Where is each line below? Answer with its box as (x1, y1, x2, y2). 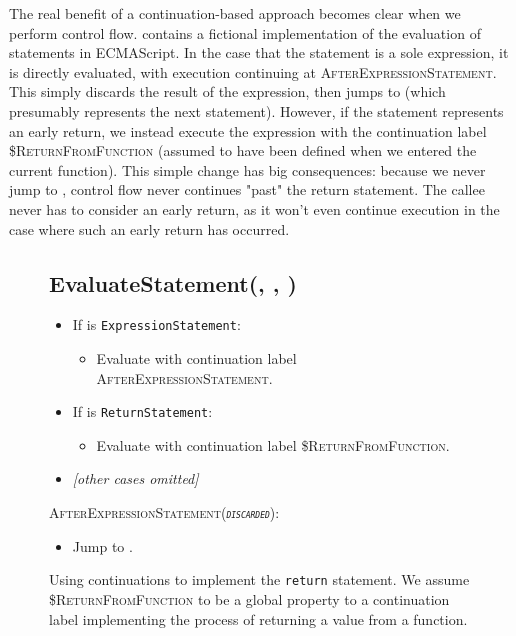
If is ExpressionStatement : (72, 314, 241, 335)
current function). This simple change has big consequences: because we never (9, 159, 486, 180)
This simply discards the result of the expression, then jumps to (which (9, 81, 446, 102)
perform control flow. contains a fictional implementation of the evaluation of (9, 22, 481, 43)
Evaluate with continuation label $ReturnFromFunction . (96, 434, 450, 455)
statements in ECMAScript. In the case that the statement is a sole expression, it (9, 42, 509, 63)
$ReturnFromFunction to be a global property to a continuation (49, 588, 450, 609)
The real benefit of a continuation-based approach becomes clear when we (9, 3, 461, 23)
